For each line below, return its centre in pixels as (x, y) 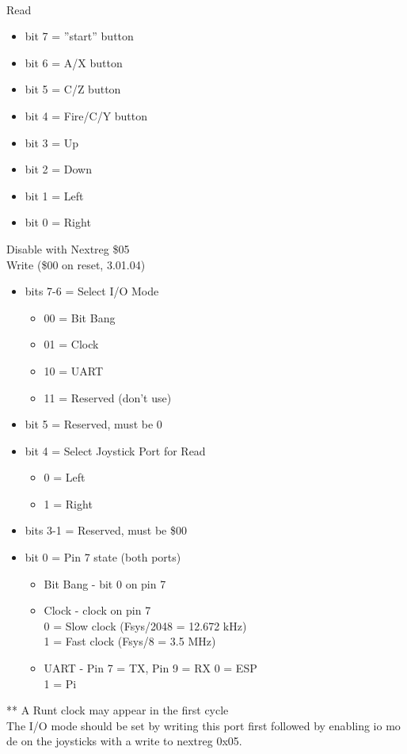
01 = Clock (71, 344)
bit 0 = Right (58, 222)
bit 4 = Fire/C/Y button (86, 115)
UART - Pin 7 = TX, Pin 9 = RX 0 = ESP (150, 668)
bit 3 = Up (52, 142)
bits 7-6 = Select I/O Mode (92, 291)
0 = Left (65, 477)
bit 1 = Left (54, 195)
